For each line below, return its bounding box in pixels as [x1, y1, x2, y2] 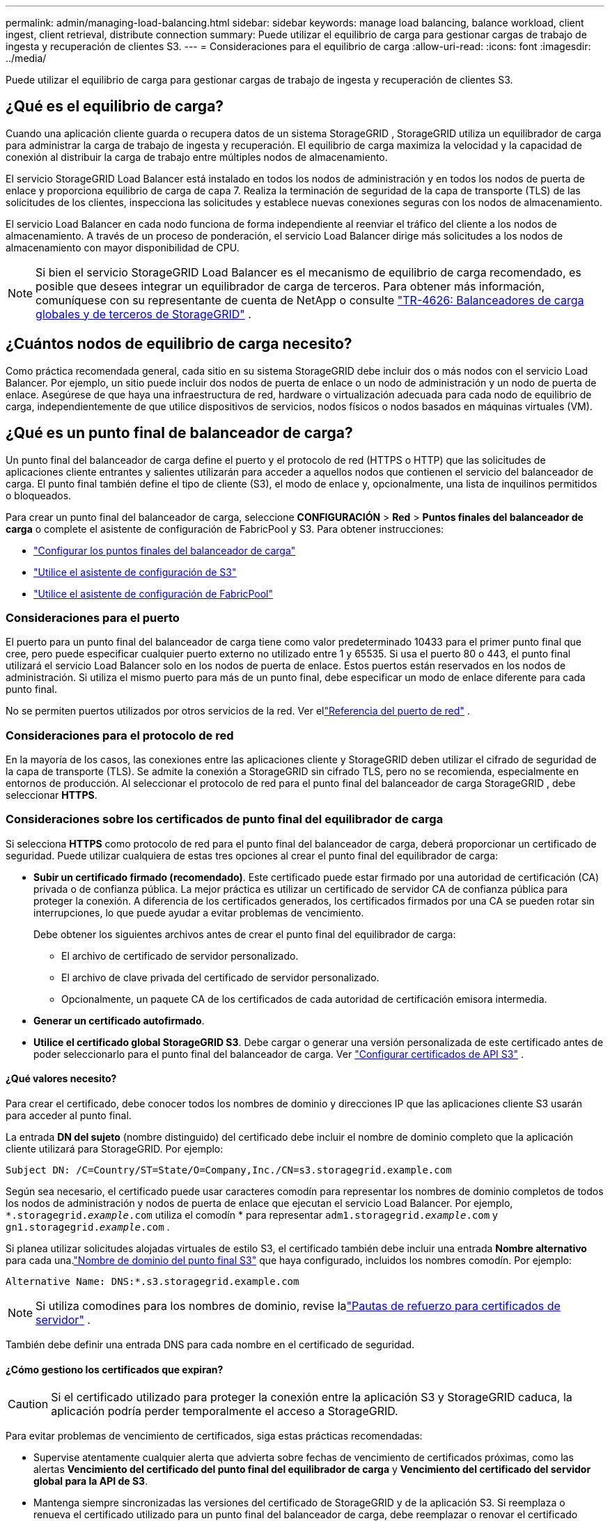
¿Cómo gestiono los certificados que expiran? [6, 1363, 224, 1375]
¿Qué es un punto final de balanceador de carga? [6, 424, 353, 442]
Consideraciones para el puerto [6, 610, 180, 625]
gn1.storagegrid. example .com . [6, 1221, 170, 1233]
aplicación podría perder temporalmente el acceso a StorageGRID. [51, 1404, 398, 1419]
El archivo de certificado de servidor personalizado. [61, 949, 299, 962]
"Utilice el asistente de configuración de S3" [33, 565, 237, 578]
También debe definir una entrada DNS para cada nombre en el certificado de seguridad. [6, 1339, 415, 1350]
